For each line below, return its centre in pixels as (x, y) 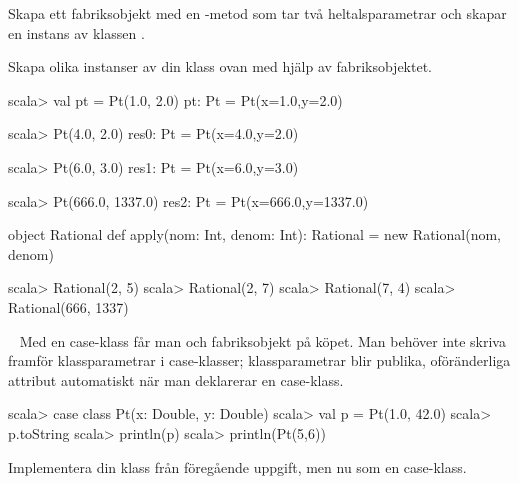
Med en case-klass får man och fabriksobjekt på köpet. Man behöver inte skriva (262, 340)
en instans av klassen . (76, 32)
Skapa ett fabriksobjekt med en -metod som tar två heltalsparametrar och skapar (257, 13)
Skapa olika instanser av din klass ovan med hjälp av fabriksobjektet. (220, 66)
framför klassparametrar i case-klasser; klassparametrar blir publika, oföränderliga (259, 360)
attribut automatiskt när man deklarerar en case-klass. (176, 379)
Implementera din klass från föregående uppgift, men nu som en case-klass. (237, 466)
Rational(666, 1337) (68, 306)
